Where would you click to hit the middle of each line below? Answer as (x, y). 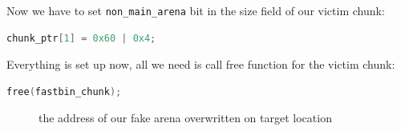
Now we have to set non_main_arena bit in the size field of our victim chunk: (196, 10)
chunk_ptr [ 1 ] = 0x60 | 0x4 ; (81, 38)
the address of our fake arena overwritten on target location (185, 118)
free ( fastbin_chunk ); (64, 91)
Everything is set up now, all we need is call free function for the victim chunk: (201, 64)
